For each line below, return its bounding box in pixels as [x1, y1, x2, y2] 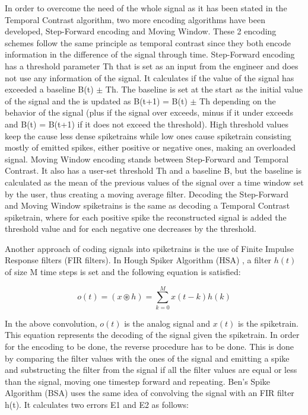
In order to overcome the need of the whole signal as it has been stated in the [5, 2, 287, 14]
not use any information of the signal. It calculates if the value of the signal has [5, 71, 294, 84]
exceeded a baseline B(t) [5, 83, 94, 95]
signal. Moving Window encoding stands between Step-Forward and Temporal [5, 152, 289, 165]
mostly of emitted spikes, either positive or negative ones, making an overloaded [5, 141, 296, 154]
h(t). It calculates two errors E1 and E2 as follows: [5, 398, 189, 410]
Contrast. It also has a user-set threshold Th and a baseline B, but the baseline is [5, 164, 301, 177]
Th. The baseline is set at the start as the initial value [105, 83, 303, 95]
